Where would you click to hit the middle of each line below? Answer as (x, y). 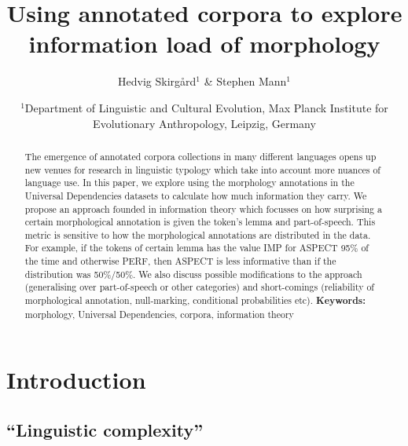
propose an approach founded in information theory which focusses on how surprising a (203, 208)
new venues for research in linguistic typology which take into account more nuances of (203, 169)
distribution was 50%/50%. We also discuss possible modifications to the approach (193, 274)
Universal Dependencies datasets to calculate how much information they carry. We (196, 195)
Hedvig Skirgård (157, 81)
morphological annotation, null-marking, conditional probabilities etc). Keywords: (195, 301)
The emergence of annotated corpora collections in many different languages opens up (200, 156)
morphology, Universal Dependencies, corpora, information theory (159, 314)
